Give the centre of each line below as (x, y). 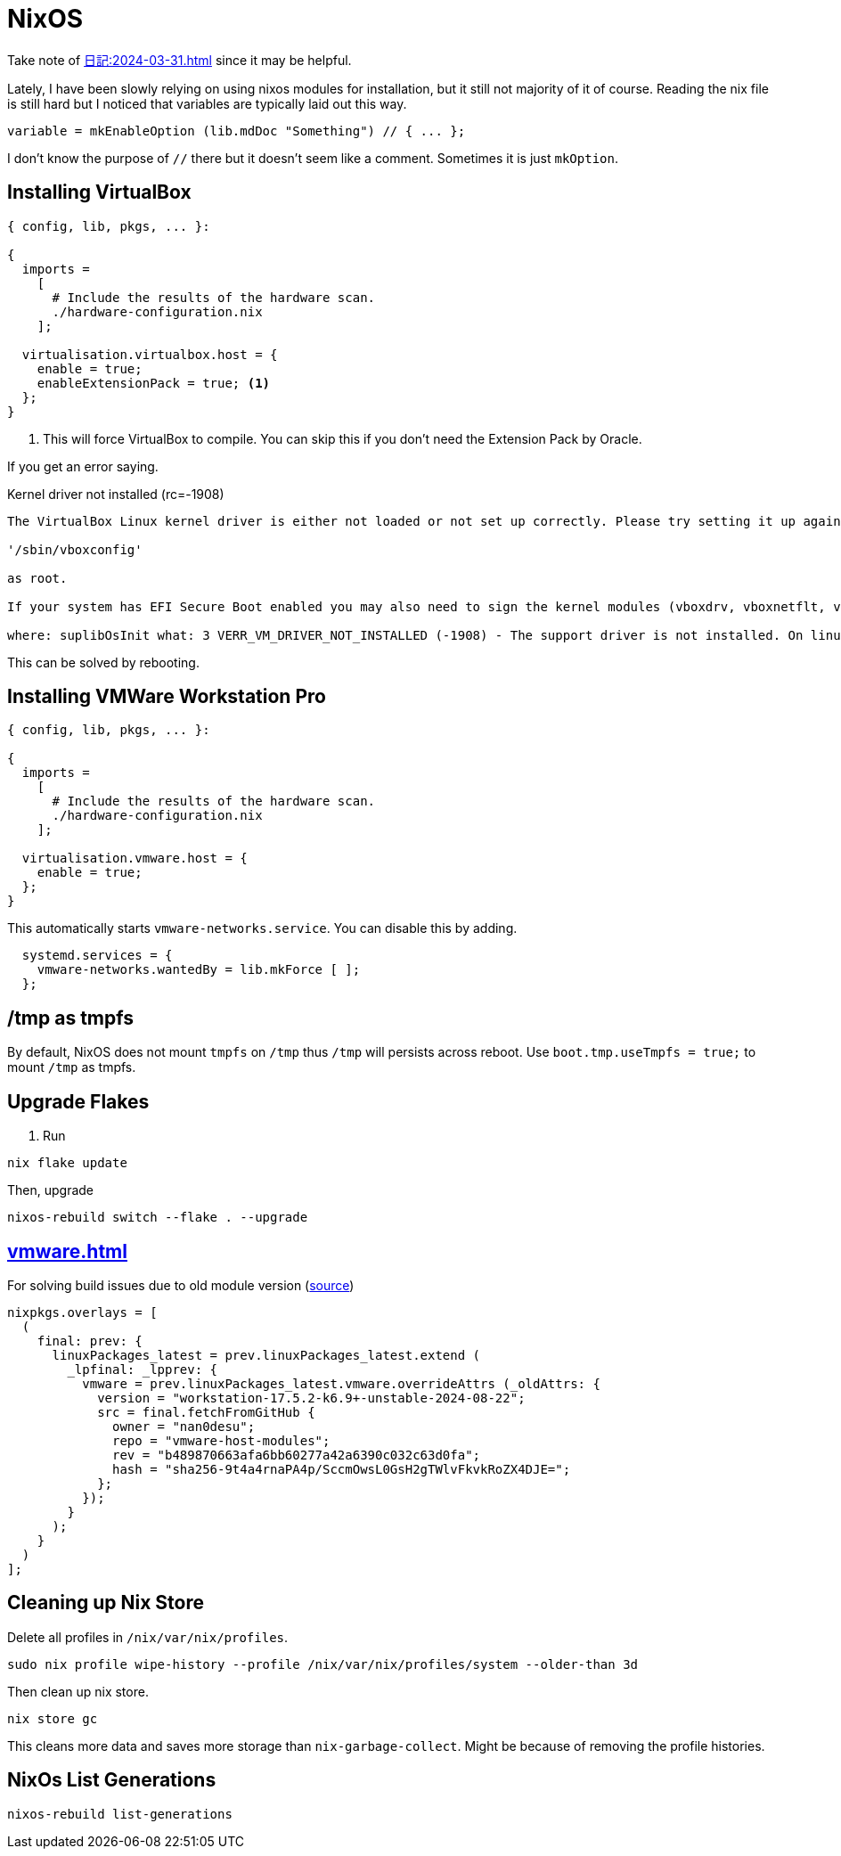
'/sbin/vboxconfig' (75, 549)
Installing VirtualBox (99, 192)
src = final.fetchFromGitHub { (206, 1412)
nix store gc (53, 1718)
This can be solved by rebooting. (103, 662)
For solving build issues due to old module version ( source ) (181, 1285)
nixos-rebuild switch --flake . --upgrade (158, 1218)
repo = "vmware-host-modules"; (221, 1440)
